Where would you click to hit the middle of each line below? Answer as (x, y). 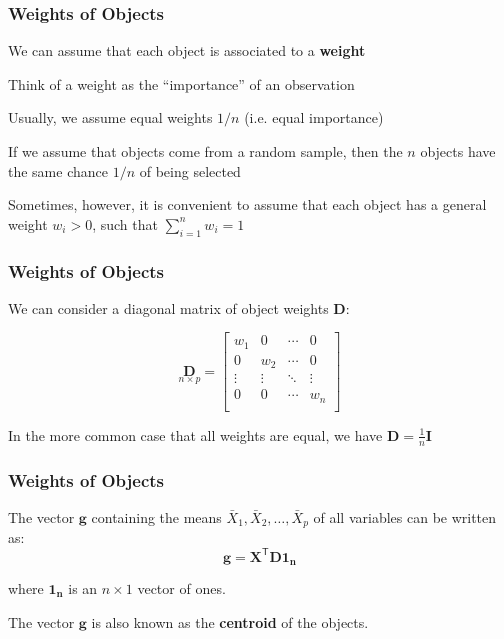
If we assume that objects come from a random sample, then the (205, 151)
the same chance (58, 170)
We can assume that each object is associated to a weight (187, 50)
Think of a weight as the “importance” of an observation (181, 83)
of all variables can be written (405, 516)
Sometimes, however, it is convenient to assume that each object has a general (247, 204)
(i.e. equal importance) (314, 117)
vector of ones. (181, 587)
